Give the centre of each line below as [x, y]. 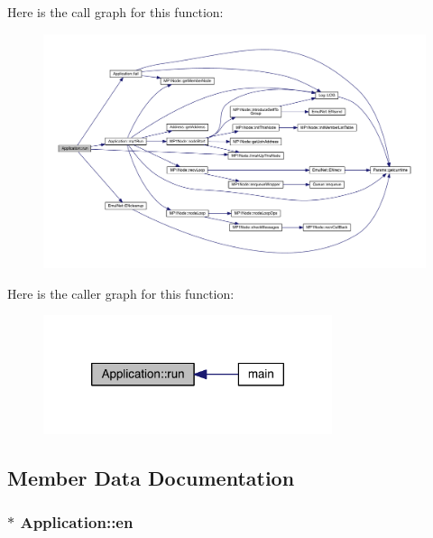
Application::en [77, 521]
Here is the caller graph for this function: [121, 293]
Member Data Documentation [151, 477]
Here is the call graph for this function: [115, 12]
